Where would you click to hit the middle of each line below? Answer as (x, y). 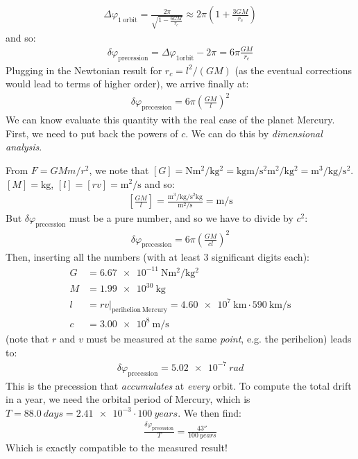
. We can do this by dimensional (254, 133)
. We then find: (210, 412)
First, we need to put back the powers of (92, 133)
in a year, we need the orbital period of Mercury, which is (128, 399)
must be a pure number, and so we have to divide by (181, 218)
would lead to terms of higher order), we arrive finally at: (127, 84)
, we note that (119, 170)
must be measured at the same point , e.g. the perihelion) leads (219, 338)
